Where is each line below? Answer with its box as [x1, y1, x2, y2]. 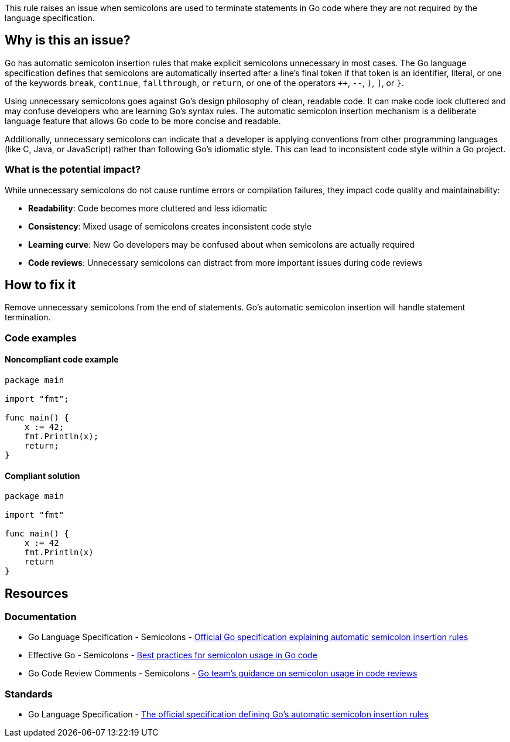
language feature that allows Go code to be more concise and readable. [5, 115, 281, 126]
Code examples [5, 331, 77, 344]
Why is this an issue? [5, 33, 131, 48]
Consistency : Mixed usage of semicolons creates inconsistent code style [28, 221, 312, 231]
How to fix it [5, 278, 76, 293]
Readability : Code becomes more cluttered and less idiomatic [28, 203, 267, 213]
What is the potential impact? [5, 163, 141, 176]
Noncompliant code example [5, 354, 119, 365]
